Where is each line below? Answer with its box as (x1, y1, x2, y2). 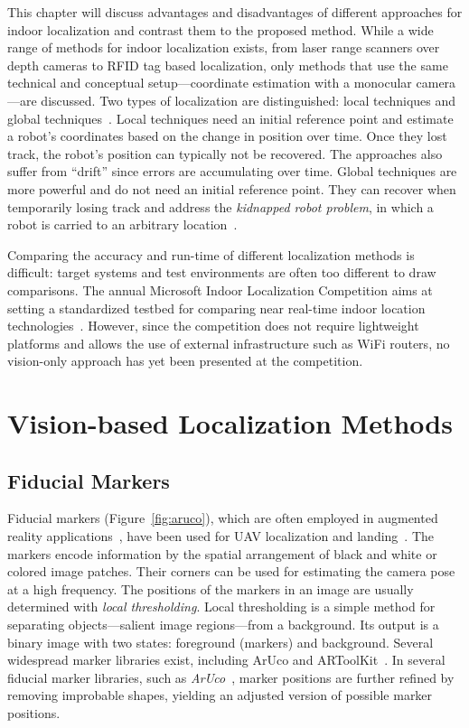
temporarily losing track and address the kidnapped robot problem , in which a (7, 197, 434, 216)
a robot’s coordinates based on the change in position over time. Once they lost (7, 126, 447, 145)
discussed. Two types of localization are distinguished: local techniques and (41, 90, 456, 109)
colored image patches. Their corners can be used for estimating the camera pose (7, 562, 455, 581)
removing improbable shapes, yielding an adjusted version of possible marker (7, 686, 433, 705)
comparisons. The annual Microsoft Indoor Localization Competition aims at (7, 280, 433, 299)
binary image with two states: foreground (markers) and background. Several (7, 632, 434, 651)
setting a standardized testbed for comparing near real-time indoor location (7, 298, 426, 317)
